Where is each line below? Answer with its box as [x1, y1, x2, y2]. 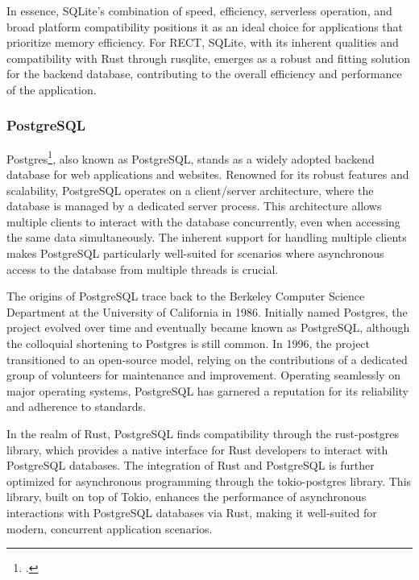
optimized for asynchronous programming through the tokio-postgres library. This [6, 472, 412, 489]
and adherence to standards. [6, 398, 146, 415]
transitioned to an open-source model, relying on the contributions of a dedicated [6, 350, 408, 367]
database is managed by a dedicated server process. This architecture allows [6, 197, 382, 214]
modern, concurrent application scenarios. [6, 520, 213, 536]
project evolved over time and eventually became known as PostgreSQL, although [6, 319, 410, 336]
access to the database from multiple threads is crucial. [6, 260, 279, 277]
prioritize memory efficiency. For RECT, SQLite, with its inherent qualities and [6, 34, 399, 51]
